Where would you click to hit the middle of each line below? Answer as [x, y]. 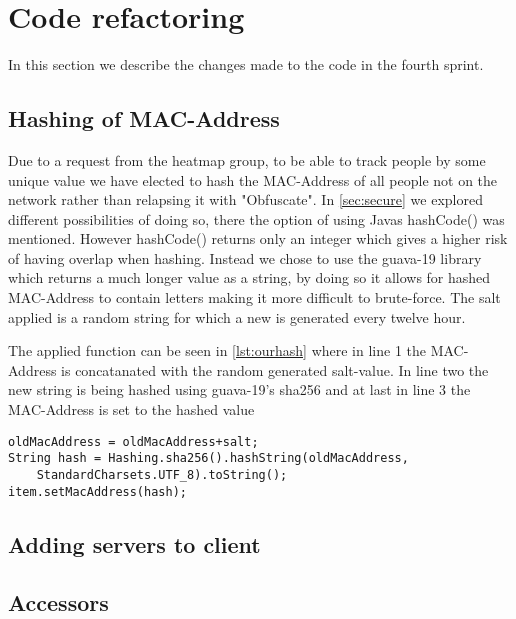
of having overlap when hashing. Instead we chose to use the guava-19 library [245, 257]
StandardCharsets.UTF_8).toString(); [162, 474]
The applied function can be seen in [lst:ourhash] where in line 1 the [217, 350]
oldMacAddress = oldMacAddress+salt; [133, 441]
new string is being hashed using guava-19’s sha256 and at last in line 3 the [239, 389]
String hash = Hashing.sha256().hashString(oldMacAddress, [208, 458]
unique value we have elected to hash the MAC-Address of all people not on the [253, 179]
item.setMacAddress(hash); [97, 491]
